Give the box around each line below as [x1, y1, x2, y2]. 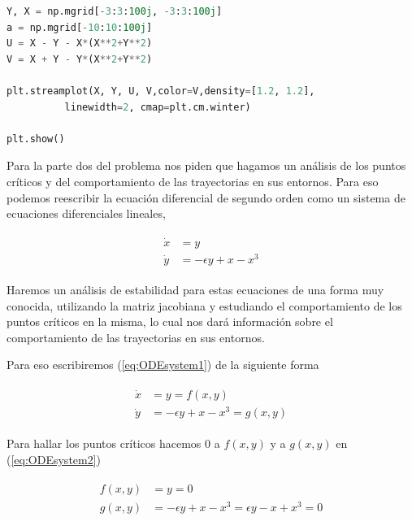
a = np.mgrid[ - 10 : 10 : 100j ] [7, 21, 153, 33]
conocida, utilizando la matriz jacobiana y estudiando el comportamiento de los [7, 297, 402, 314]
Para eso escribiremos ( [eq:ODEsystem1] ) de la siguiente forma [7, 356, 319, 373]
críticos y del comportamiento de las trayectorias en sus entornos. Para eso [7, 172, 379, 189]
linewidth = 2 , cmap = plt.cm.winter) [64, 101, 251, 113]
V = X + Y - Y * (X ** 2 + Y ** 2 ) [7, 53, 153, 65]
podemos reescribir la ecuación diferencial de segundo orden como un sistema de [7, 189, 405, 206]
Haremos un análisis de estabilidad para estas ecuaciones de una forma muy [7, 281, 384, 298]
